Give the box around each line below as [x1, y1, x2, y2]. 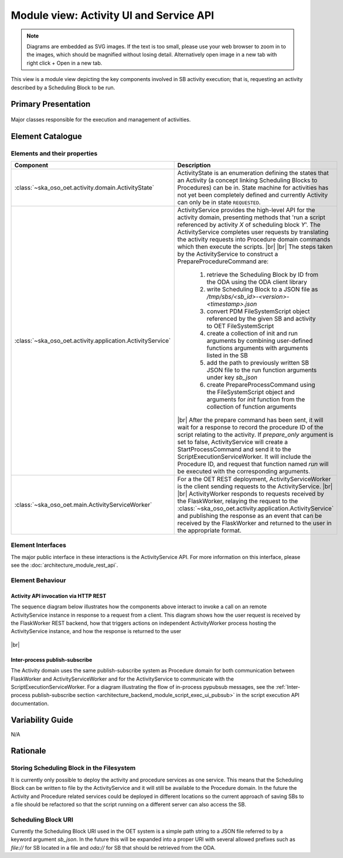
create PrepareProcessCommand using [206, 381, 315, 389]
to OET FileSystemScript [206, 322, 274, 330]
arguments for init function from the [206, 395, 305, 403]
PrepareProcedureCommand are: [177, 257, 269, 265]
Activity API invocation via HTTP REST [11, 592, 107, 599]
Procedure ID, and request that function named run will [177, 460, 329, 468]
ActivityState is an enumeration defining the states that [177, 169, 329, 177]
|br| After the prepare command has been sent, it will [177, 416, 324, 424]
